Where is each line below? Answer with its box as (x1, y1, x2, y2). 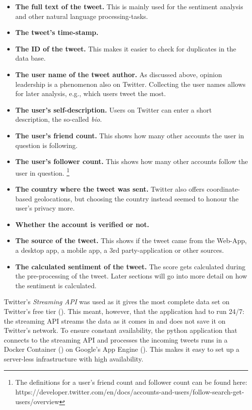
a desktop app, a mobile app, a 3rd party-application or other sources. (15, 245, 224, 255)
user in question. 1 (15, 166, 70, 178)
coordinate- (206, 183, 240, 194)
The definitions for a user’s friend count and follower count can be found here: (15, 377, 248, 387)
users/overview (15, 396, 60, 406)
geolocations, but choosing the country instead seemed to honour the (34, 193, 239, 203)
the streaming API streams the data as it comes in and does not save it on (4, 315, 226, 326)
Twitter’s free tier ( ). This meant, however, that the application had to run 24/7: (4, 306, 245, 316)
